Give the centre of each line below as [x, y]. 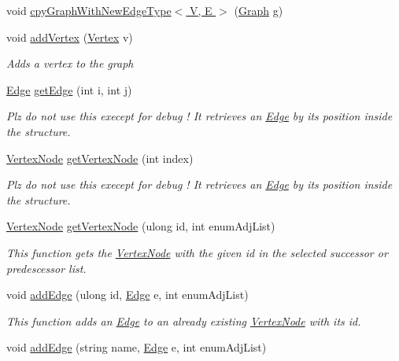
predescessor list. [46, 268]
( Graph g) [259, 10]
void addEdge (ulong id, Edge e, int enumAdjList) [127, 295]
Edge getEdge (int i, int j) [69, 89]
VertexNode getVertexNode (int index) [100, 158]
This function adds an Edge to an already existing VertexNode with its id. [184, 320]
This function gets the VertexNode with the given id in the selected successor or [197, 252]
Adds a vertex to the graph [70, 63]
